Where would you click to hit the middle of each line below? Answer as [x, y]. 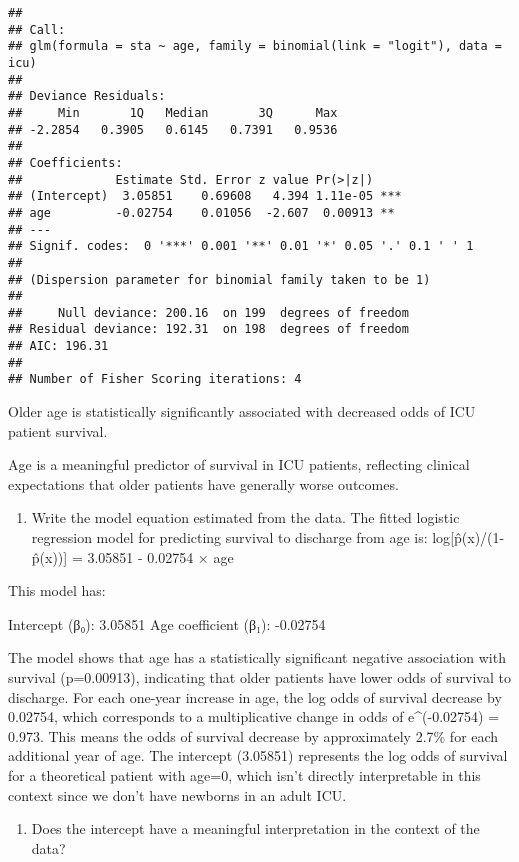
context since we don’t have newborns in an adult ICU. [177, 794]
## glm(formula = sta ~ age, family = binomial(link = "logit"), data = [255, 46]
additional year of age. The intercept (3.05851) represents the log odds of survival [258, 755]
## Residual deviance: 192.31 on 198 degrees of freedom [208, 329]
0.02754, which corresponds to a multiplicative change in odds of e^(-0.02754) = [254, 716]
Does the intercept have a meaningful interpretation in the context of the [255, 828]
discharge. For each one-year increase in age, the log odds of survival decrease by [255, 696]
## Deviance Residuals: [87, 96]
